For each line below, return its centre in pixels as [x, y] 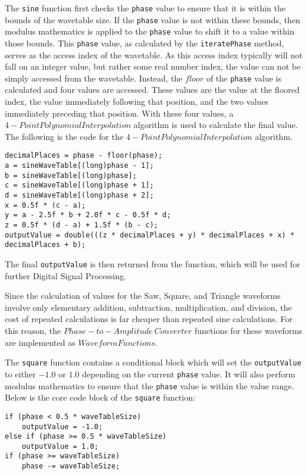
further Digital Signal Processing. [66, 275]
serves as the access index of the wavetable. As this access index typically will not [154, 54]
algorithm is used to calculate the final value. [216, 125]
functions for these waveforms [248, 331]
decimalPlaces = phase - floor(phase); [84, 156]
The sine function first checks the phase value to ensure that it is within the [145, 8]
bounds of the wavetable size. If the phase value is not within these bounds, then [153, 19]
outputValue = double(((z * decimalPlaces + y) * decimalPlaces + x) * [150, 235]
